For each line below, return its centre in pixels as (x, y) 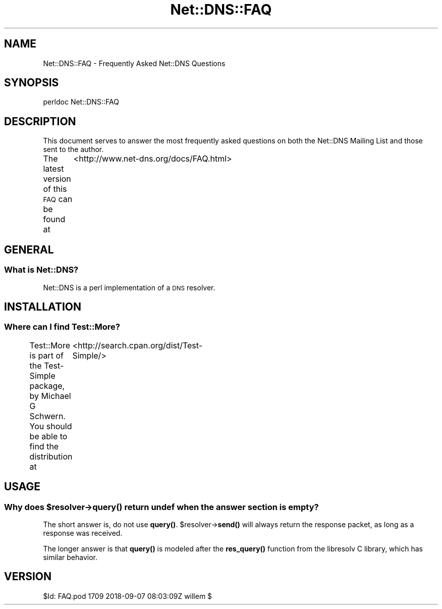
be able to (48, 436)
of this (55, 189)
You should (51, 426)
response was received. (83, 533)
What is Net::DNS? (41, 270)
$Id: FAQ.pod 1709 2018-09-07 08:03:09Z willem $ (128, 596)
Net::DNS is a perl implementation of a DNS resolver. (129, 287)
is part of (46, 355)
